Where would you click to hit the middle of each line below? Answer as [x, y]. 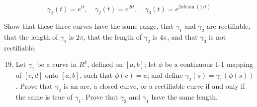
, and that [182, 37]
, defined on [105, 64]
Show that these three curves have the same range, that [89, 26]
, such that [96, 75]
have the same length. [184, 96]
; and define [165, 75]
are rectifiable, [229, 26]
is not [217, 37]
